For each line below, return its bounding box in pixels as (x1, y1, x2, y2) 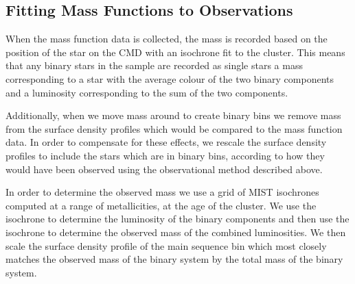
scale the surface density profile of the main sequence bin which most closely (5, 238, 327, 253)
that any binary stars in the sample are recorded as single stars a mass (5, 58, 303, 73)
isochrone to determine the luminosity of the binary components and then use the (5, 211, 350, 226)
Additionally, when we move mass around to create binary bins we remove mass (5, 108, 341, 122)
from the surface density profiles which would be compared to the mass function (5, 121, 343, 135)
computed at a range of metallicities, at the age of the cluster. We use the (5, 198, 317, 212)
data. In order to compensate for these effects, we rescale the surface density (5, 135, 327, 149)
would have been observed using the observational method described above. (5, 162, 323, 176)
